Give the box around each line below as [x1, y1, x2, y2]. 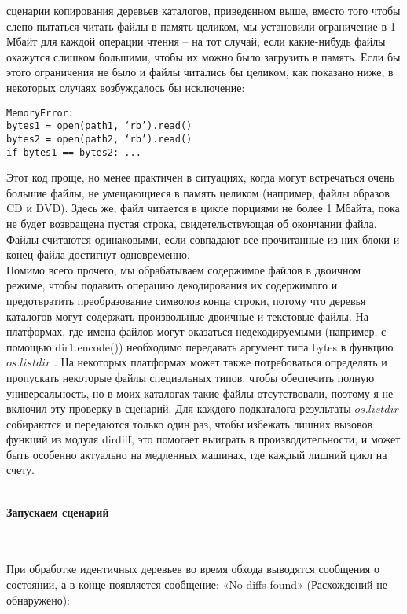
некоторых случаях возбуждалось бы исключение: [6, 79, 245, 95]
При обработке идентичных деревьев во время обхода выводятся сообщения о [6, 561, 379, 577]
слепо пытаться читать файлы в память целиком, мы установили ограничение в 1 [6, 17, 396, 34]
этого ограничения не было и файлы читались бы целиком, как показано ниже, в [6, 64, 394, 80]
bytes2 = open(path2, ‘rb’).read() [6, 133, 192, 145]
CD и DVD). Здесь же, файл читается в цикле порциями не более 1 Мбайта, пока [6, 200, 400, 216]
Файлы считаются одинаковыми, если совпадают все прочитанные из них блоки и [6, 230, 400, 247]
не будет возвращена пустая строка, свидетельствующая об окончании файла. [6, 215, 377, 231]
